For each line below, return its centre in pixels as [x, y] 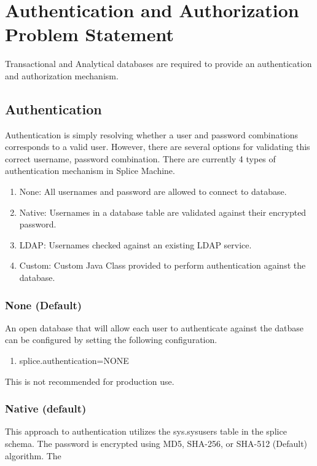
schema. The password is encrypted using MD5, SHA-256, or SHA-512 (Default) [156, 444]
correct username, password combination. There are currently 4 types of [140, 158]
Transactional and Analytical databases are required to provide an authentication [158, 64]
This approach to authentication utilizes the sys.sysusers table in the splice [146, 431]
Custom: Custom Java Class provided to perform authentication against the [162, 265]
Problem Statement [89, 34]
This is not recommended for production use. [90, 381]
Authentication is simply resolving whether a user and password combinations [152, 134]
